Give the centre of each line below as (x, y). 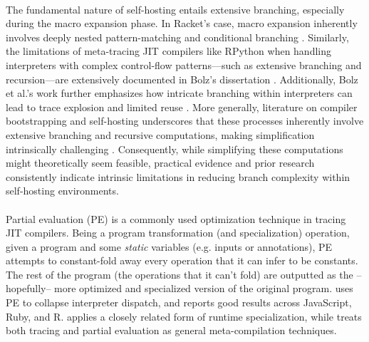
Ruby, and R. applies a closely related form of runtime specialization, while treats (184, 316)
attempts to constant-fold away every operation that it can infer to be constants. (182, 260)
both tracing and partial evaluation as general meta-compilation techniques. (171, 330)
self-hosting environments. (62, 191)
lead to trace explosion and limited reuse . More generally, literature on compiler (182, 107)
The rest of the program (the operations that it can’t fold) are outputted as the (180, 274)
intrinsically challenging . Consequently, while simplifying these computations (175, 149)
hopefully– (28, 288)
